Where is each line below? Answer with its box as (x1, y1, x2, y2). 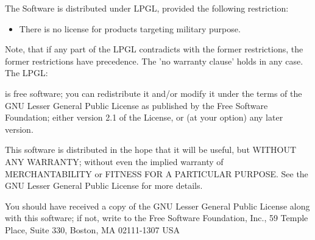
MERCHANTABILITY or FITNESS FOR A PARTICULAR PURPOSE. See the (5, 167, 308, 180)
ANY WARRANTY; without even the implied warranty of (5, 155, 224, 168)
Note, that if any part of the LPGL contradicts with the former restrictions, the (5, 43, 303, 55)
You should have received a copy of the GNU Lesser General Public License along (5, 199, 310, 212)
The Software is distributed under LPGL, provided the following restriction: (5, 2, 289, 14)
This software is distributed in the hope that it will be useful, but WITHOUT (5, 143, 297, 156)
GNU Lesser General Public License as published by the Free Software (5, 99, 268, 111)
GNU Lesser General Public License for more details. (5, 179, 203, 192)
